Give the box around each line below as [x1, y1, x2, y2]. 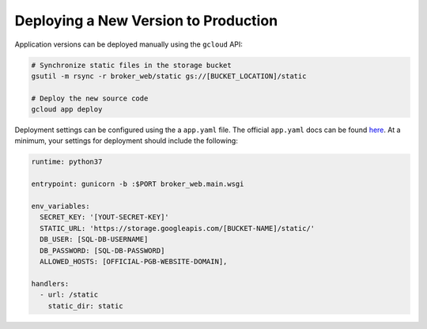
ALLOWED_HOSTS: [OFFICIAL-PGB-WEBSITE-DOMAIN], [40, 257, 228, 266]
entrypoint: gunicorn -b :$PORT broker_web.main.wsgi [31, 180, 244, 189]
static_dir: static [47, 301, 124, 310]
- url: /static [40, 290, 99, 300]
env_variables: [31, 202, 90, 211]
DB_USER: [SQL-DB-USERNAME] [40, 235, 149, 244]
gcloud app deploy [31, 105, 103, 114]
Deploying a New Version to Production [14, 12, 278, 29]
